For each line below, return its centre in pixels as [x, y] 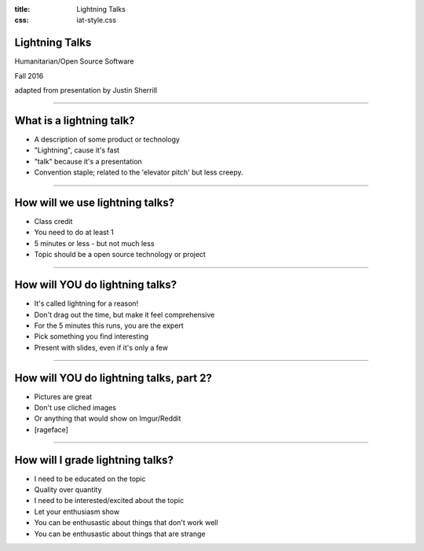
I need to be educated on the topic [90, 479]
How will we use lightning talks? [95, 202]
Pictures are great [63, 396]
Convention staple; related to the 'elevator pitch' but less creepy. [139, 172]
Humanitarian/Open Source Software [74, 61]
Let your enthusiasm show [77, 512]
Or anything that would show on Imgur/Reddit [108, 419]
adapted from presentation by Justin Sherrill [86, 90]
